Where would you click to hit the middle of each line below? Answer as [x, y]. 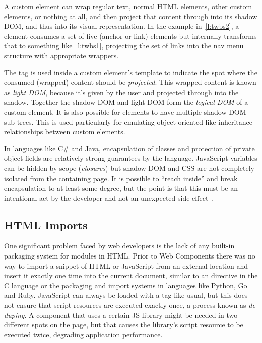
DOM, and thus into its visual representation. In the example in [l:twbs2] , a [122, 26]
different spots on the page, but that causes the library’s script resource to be [124, 325]
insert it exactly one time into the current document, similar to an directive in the [131, 275]
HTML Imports [46, 225]
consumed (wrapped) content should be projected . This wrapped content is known [130, 82]
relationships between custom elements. [65, 132]
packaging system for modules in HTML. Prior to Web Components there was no [130, 256]
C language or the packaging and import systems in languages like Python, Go [126, 285]
